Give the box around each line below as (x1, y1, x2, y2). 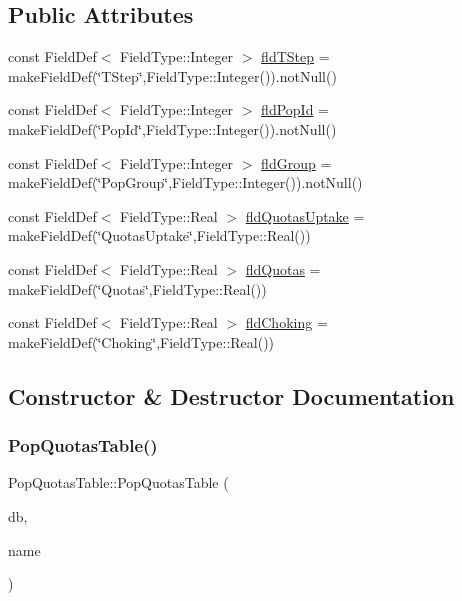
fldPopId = (261, 99, 329, 120)
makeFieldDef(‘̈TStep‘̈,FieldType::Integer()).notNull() (8, 65, 337, 86)
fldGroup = (261, 152, 332, 173)
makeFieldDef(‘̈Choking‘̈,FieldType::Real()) (8, 331, 275, 352)
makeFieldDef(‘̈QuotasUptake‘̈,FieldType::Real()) (8, 225, 311, 246)
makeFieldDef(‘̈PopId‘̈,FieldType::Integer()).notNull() (8, 118, 337, 139)
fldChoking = (245, 312, 328, 333)
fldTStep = (261, 46, 330, 67)
